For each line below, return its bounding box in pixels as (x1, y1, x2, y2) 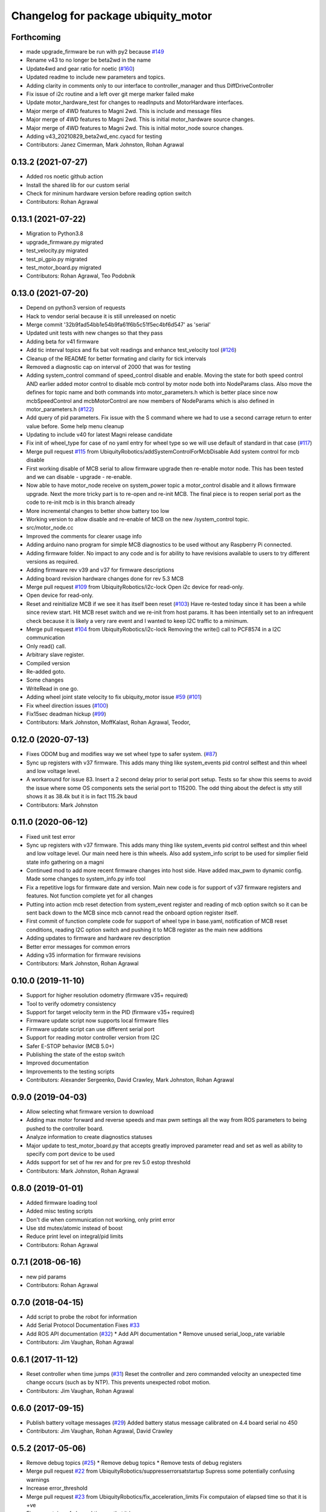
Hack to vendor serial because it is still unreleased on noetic (26, 312, 176, 320)
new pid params (26, 1273, 66, 1280)
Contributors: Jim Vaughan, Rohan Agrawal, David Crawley (26, 1427, 173, 1435)
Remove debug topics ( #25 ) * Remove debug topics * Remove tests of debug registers (26, 1459, 242, 1466)
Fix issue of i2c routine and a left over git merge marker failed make (26, 91, 194, 98)
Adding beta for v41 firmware (26, 337, 99, 345)
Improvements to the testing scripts (26, 1067, 115, 1075)
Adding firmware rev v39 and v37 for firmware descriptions (26, 566, 174, 574)
